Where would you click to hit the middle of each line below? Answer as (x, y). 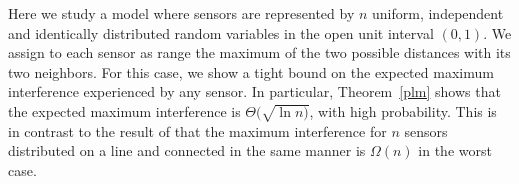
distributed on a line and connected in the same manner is (187, 150)
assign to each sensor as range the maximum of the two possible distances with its (259, 52)
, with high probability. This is (403, 110)
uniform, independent (438, 13)
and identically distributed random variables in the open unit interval (221, 32)
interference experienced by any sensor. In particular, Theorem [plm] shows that (254, 91)
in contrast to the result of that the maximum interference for (197, 130)
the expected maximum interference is (124, 110)
